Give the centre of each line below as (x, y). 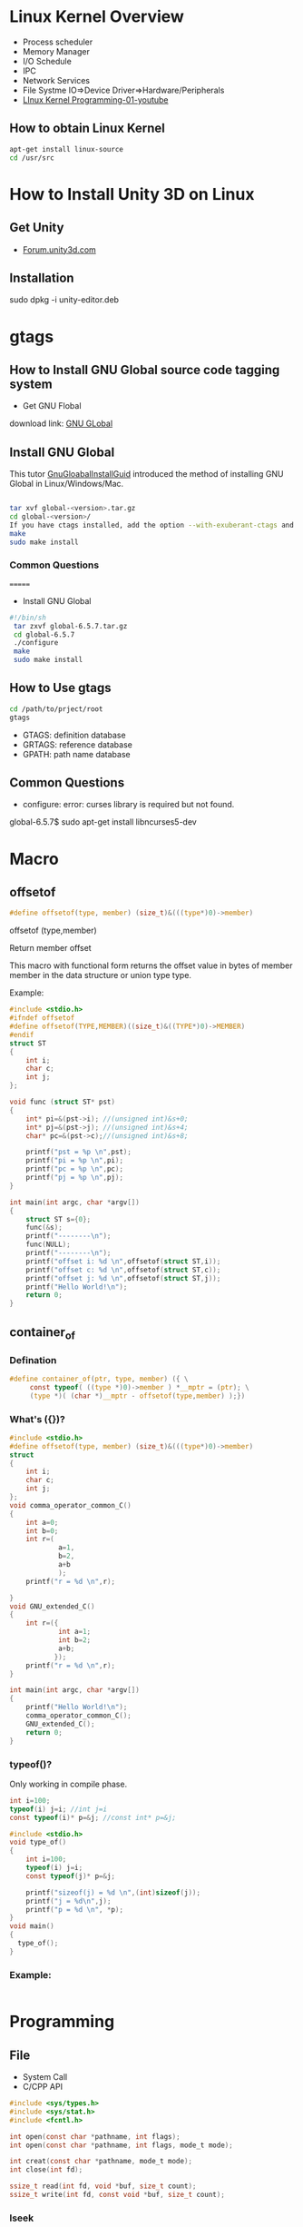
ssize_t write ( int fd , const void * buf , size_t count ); (117, 2195)
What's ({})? (37, 1419)
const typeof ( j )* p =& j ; (71, 1876)
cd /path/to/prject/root (56, 709)
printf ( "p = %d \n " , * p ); (75, 1909)
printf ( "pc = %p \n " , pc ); (75, 1169)
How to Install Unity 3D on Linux (132, 194)
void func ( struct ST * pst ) (63, 1102)
